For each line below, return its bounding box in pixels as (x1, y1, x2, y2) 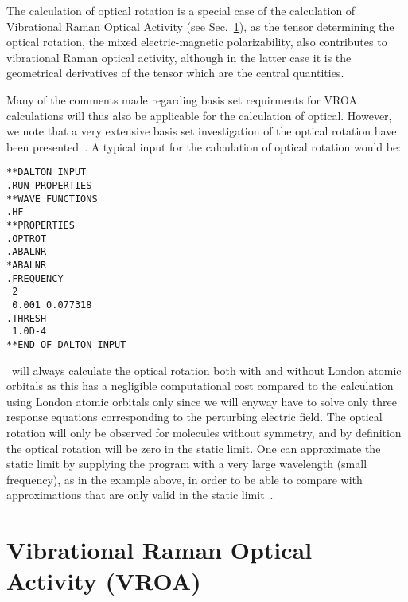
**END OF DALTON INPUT (6, 338, 126, 350)
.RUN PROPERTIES (6, 180, 92, 191)
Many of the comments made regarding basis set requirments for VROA (6, 91, 357, 107)
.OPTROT (6, 233, 47, 244)
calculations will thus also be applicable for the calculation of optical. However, (6, 107, 392, 123)
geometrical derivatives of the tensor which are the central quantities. (6, 64, 344, 81)
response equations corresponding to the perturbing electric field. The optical (6, 408, 383, 425)
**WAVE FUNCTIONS (6, 193, 98, 205)
